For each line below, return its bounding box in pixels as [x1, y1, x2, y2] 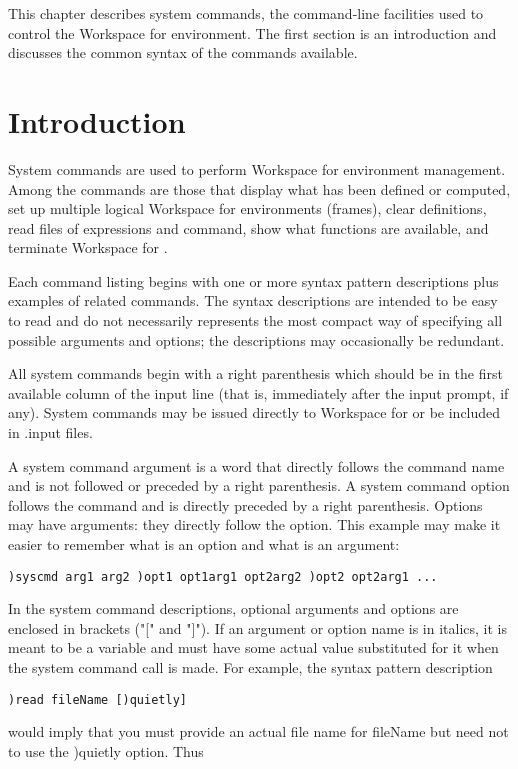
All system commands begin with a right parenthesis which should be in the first [8, 363, 503, 384]
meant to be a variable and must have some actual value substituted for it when [8, 637, 499, 658]
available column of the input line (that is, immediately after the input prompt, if [8, 382, 509, 403]
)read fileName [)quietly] [8, 692, 187, 707]
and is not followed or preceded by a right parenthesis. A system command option [8, 475, 510, 496]
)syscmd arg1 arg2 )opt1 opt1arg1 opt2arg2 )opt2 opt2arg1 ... [8, 569, 438, 584]
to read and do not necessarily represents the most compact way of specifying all [8, 310, 503, 331]
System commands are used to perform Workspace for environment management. [8, 158, 506, 179]
